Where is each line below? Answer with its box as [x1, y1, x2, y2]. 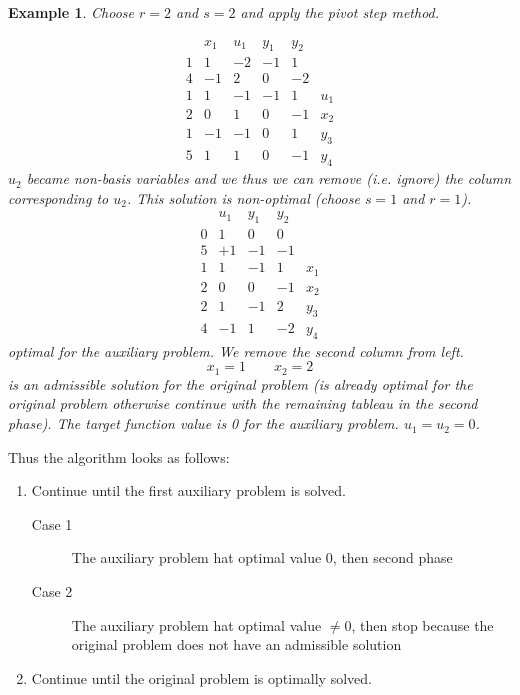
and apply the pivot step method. [240, 2, 440, 22]
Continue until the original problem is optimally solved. [31, 667, 372, 688]
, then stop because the [351, 614, 494, 635]
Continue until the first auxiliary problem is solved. [31, 480, 347, 501]
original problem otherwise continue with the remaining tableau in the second [8, 393, 478, 414]
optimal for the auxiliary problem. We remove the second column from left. [8, 340, 464, 361]
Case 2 [31, 581, 73, 602]
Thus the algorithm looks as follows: [8, 446, 230, 467]
